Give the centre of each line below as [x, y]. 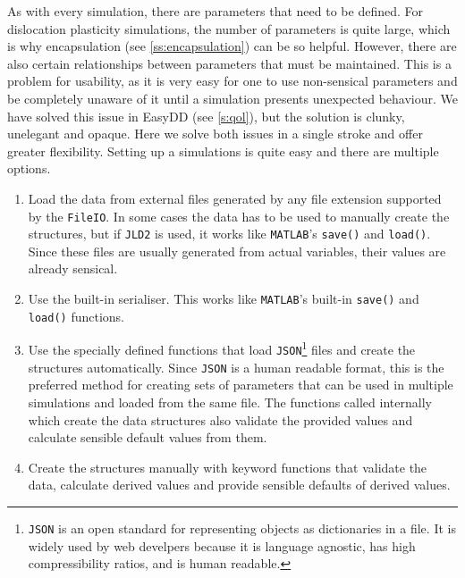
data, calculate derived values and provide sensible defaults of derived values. [239, 485]
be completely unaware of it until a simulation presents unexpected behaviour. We [232, 98]
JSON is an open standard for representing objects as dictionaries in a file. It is [242, 528]
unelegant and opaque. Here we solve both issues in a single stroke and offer [215, 134]
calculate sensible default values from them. [148, 437]
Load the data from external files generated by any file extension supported [235, 198]
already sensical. [73, 268]
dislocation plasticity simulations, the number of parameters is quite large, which [229, 28]
